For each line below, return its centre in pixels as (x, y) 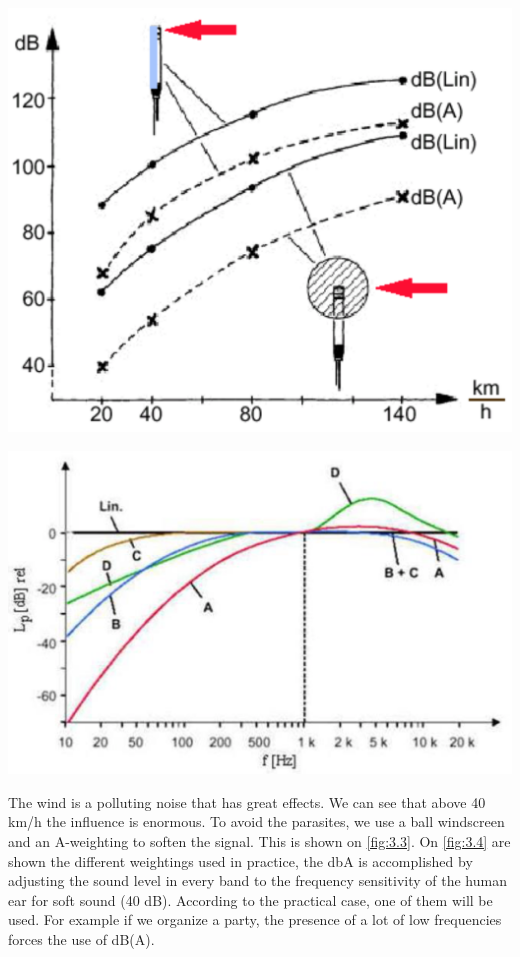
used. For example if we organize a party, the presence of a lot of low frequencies (255, 919)
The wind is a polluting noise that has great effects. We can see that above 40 (247, 801)
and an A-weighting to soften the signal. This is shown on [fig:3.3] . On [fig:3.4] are (259, 841)
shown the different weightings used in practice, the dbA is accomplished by (240, 860)
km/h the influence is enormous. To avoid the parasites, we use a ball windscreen (256, 821)
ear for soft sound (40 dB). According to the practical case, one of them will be (250, 899)
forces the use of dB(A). (81, 938)
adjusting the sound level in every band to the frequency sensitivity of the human (257, 880)
